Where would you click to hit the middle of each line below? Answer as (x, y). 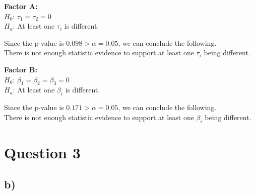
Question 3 (42, 152)
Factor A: (21, 6)
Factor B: (21, 69)
